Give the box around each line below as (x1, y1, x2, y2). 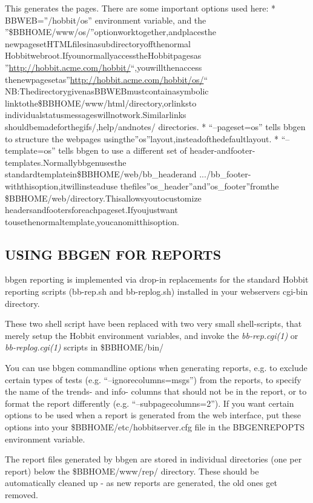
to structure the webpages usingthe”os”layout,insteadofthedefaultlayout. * (5, 132, 278, 145)
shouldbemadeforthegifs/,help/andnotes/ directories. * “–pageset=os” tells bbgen (5, 120, 306, 133)
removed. (5, 488, 38, 501)
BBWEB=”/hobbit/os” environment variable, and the (5, 13, 206, 26)
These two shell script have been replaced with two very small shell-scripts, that (5, 317, 302, 330)
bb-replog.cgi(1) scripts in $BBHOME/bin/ (5, 341, 164, 353)
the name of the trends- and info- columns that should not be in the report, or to (5, 385, 307, 398)
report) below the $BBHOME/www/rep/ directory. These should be (5, 464, 259, 477)
